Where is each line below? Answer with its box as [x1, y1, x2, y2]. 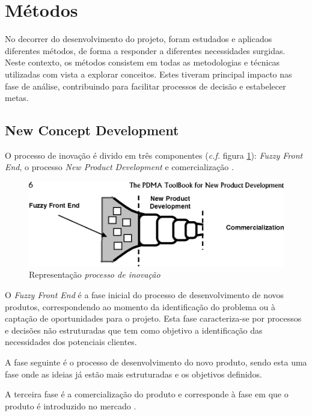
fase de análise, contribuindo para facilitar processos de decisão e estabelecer [5, 79, 286, 92]
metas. [5, 91, 29, 104]
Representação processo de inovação [29, 268, 161, 281]
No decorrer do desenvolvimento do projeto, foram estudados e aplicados [5, 32, 272, 45]
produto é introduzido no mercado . [5, 399, 136, 412]
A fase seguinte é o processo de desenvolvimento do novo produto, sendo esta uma [5, 355, 307, 368]
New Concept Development [5, 121, 179, 139]
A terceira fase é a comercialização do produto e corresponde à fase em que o [5, 388, 289, 400]
